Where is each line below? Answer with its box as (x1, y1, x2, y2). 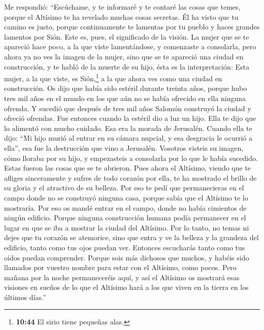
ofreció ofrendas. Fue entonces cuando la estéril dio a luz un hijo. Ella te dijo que (4, 113, 256, 123)
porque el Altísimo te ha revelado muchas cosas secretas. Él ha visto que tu (4, 11, 239, 22)
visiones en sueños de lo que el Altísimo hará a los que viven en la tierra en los (4, 282, 249, 292)
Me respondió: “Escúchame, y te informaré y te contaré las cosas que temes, (4, 2, 241, 12)
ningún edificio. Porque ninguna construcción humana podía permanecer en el (4, 212, 246, 223)
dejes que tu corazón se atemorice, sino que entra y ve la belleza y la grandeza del (4, 232, 259, 243)
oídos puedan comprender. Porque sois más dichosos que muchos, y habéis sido (4, 252, 249, 262)
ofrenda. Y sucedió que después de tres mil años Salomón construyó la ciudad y (4, 103, 251, 113)
